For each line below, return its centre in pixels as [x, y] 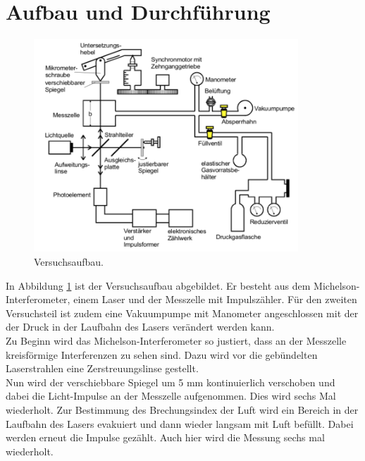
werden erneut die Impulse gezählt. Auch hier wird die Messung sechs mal [165, 437]
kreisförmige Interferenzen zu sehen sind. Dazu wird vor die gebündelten [162, 354]
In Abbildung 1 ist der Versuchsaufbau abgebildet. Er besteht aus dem [158, 285]
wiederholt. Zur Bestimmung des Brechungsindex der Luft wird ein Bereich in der [182, 410]
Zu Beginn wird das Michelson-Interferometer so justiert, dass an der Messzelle [176, 341]
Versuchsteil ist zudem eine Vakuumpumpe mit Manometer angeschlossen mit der [182, 313]
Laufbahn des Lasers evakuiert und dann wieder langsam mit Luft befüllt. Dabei [180, 423]
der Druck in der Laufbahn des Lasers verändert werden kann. [140, 327]
